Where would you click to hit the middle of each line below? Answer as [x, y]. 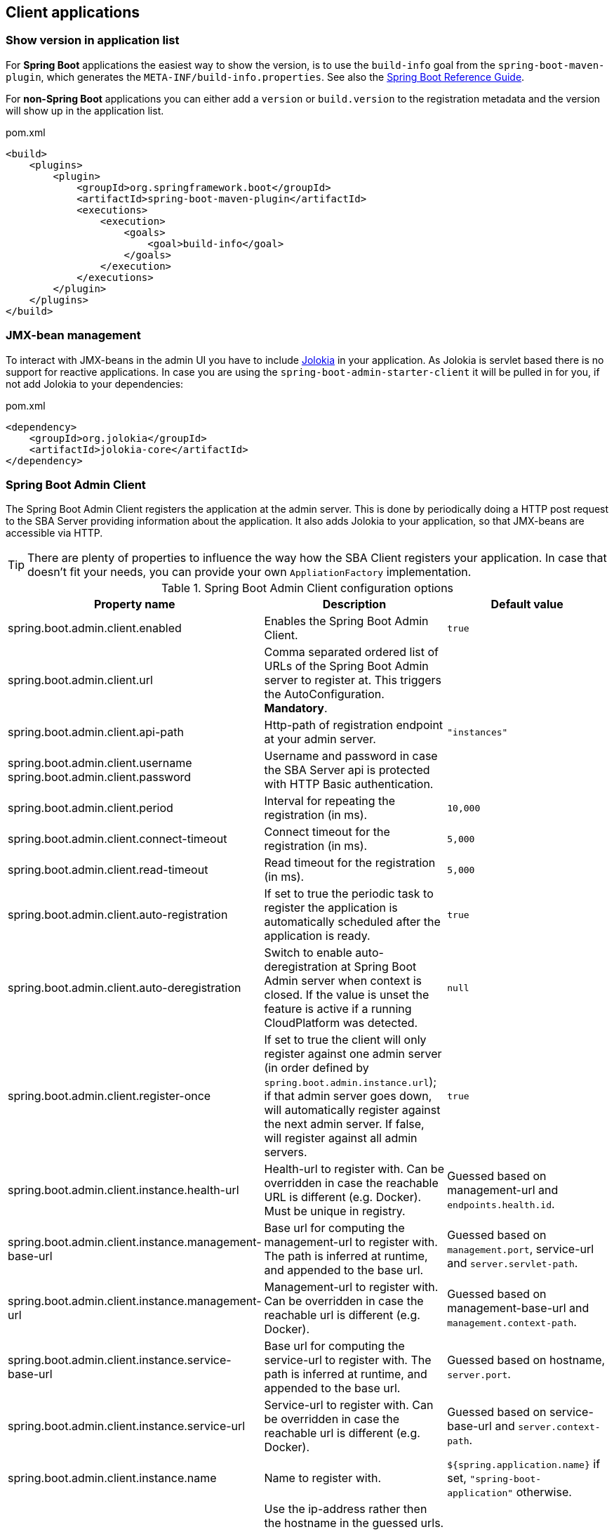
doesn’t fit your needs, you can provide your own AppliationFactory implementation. [249, 572]
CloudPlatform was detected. [341, 1023]
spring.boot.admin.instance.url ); [350, 1082]
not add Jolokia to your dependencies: [95, 384]
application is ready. [317, 936]
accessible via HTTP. [54, 533]
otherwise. [544, 1492]
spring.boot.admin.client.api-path [96, 732]
